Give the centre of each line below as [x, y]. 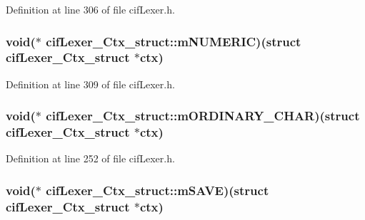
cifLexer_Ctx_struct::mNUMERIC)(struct [174, 41]
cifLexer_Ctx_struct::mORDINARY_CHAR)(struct [203, 116]
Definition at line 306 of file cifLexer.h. [90, 9]
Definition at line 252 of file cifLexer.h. [90, 158]
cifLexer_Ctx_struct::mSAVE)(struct [157, 190]
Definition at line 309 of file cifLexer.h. [90, 84]
